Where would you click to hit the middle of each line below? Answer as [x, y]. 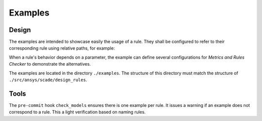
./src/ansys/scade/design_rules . [48, 80]
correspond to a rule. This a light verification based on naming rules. [77, 112]
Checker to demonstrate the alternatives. [50, 64]
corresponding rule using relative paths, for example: [62, 48]
